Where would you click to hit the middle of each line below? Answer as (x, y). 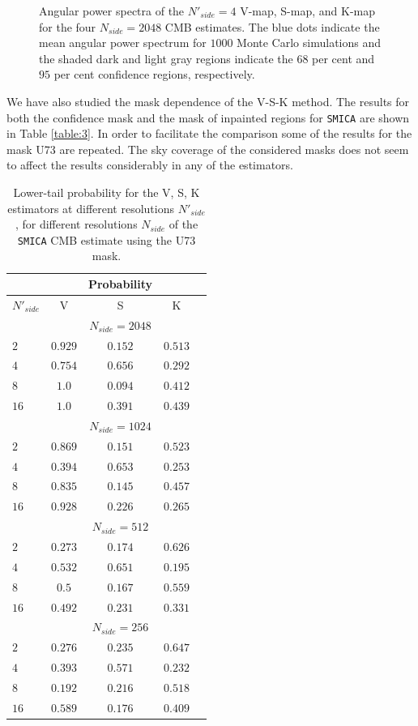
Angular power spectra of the (112, 11)
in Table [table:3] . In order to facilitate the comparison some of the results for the (209, 133)
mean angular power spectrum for (123, 43)
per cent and (343, 58)
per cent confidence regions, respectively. (154, 74)
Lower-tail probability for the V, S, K (107, 192)
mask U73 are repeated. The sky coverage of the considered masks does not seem (208, 149)
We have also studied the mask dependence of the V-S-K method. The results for (208, 101)
